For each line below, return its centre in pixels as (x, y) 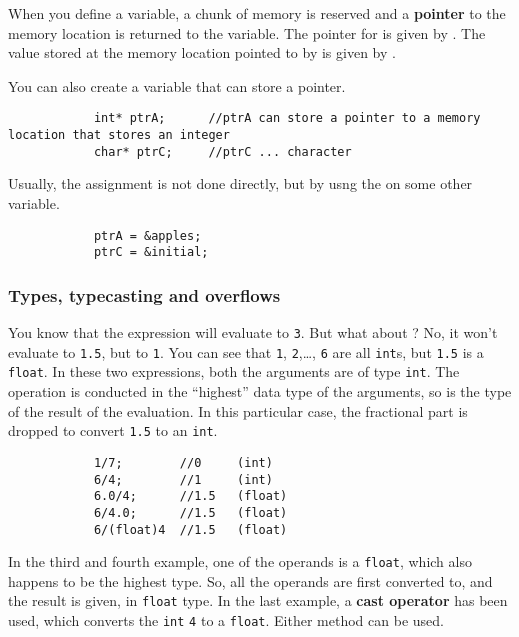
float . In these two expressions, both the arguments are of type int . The (234, 371)
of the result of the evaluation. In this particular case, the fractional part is (238, 410)
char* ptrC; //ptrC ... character (222, 151)
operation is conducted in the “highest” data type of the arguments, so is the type (260, 391)
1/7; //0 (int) (183, 462)
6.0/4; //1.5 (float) (190, 496)
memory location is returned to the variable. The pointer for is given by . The (247, 32)
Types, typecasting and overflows (144, 294)
